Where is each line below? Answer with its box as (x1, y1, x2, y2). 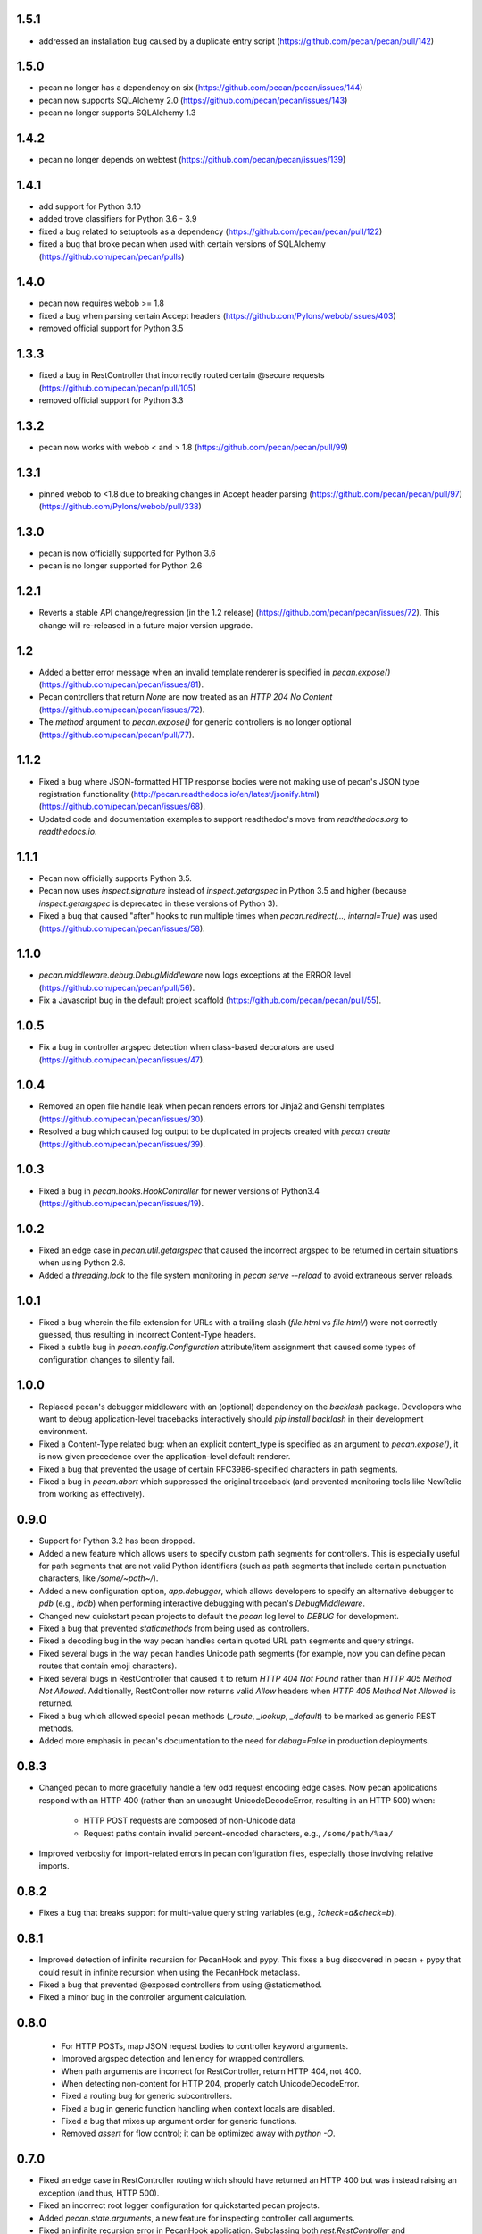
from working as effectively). (38, 1489, 145, 1499)
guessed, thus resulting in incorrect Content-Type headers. (38, 1329, 257, 1340)
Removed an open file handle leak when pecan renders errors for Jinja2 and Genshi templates (38, 1101, 386, 1112)
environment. (38, 1426, 88, 1437)
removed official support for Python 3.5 (38, 323, 184, 334)
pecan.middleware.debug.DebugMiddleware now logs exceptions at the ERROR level (38, 970, 352, 980)
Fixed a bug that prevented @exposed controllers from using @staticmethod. (38, 1979, 323, 1990)
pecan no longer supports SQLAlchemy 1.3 (38, 107, 196, 118)
